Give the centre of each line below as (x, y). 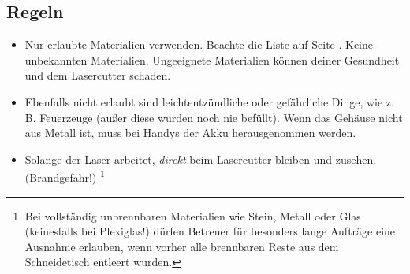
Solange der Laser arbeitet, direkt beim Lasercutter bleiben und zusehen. (201, 159)
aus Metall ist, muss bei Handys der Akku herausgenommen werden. (190, 133)
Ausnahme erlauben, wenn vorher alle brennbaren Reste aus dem (182, 246)
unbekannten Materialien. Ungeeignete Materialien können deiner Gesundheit (212, 59)
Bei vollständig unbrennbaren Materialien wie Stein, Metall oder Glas (193, 215)
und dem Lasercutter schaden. (98, 75)
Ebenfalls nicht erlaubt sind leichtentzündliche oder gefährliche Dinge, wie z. (209, 101)
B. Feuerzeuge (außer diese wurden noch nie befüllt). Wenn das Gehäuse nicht (214, 117)
